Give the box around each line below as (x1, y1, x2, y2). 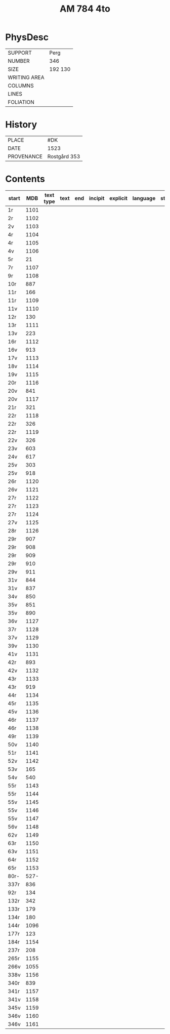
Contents (5, 173, 46, 185)
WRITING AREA (8, 74, 45, 81)
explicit (109, 194, 128, 201)
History (5, 119, 37, 131)
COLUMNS (8, 82, 34, 89)
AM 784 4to (60, 3, 110, 15)
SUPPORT (8, 49, 32, 56)
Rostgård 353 (47, 153, 80, 160)
